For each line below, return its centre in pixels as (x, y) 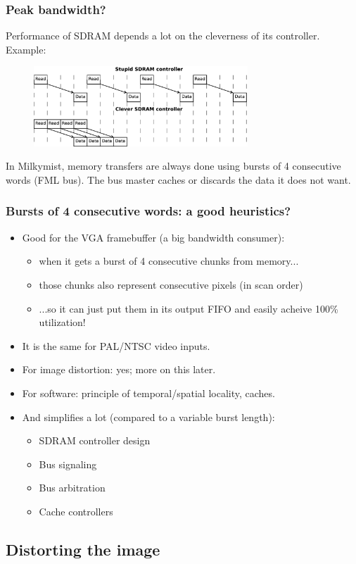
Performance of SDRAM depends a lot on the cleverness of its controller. (163, 36)
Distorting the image (83, 549)
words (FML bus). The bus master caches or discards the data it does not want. (178, 179)
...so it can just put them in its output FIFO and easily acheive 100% (189, 308)
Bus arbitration (72, 488)
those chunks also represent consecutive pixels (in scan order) (171, 284)
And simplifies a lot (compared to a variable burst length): (148, 416)
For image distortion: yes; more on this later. (119, 369)
